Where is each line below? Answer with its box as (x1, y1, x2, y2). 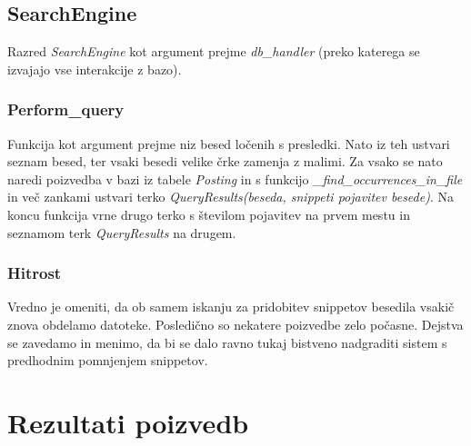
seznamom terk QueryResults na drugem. (7, 223, 236, 242)
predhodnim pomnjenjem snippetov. (7, 351, 208, 370)
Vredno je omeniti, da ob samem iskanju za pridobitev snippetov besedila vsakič (7, 297, 455, 316)
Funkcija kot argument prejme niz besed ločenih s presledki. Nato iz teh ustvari (7, 134, 450, 153)
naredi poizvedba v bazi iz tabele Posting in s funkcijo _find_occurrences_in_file (7, 169, 463, 188)
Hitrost (7, 262, 62, 284)
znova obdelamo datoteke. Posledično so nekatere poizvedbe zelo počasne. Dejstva (7, 314, 464, 333)
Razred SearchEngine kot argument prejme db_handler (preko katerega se (7, 42, 420, 61)
